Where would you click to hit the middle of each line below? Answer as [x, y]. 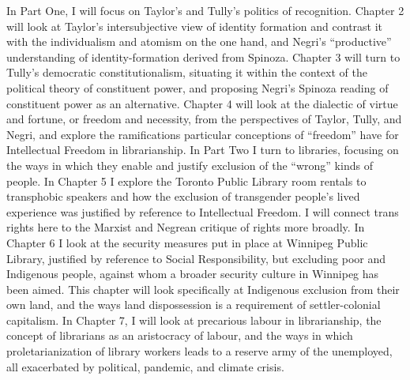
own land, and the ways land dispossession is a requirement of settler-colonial [194, 305]
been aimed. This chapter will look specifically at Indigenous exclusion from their [203, 289]
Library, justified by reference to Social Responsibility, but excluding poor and [196, 258]
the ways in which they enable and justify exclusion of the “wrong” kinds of [190, 165]
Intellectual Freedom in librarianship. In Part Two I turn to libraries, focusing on [203, 150]
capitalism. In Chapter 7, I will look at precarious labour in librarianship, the [194, 320]
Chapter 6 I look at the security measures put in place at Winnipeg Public [187, 242]
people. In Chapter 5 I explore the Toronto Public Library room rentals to [186, 181]
